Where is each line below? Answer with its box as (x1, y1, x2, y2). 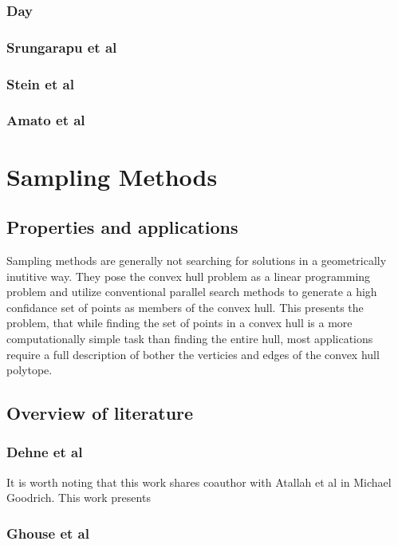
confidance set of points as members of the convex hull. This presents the (6, 298, 364, 315)
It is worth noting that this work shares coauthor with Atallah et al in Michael (6, 473, 392, 490)
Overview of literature (6, 401, 194, 425)
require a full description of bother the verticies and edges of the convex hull (6, 346, 380, 362)
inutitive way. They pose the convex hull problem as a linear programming (6, 267, 371, 284)
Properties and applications (6, 215, 238, 239)
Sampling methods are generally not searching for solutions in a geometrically (6, 251, 387, 268)
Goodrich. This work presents (6, 489, 151, 506)
